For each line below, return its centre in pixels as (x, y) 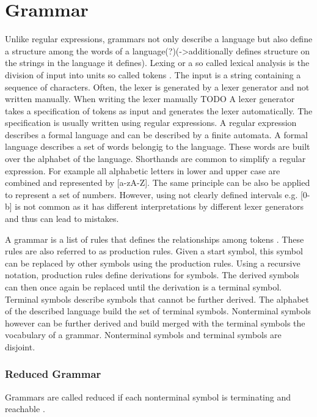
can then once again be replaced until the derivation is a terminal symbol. (143, 287)
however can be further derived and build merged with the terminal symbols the (155, 323)
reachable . (25, 409)
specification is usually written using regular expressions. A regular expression (151, 123)
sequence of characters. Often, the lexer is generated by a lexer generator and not (157, 87)
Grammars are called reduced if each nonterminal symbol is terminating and (148, 397)
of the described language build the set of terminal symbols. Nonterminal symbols (158, 311)
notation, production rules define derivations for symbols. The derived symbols (152, 275)
